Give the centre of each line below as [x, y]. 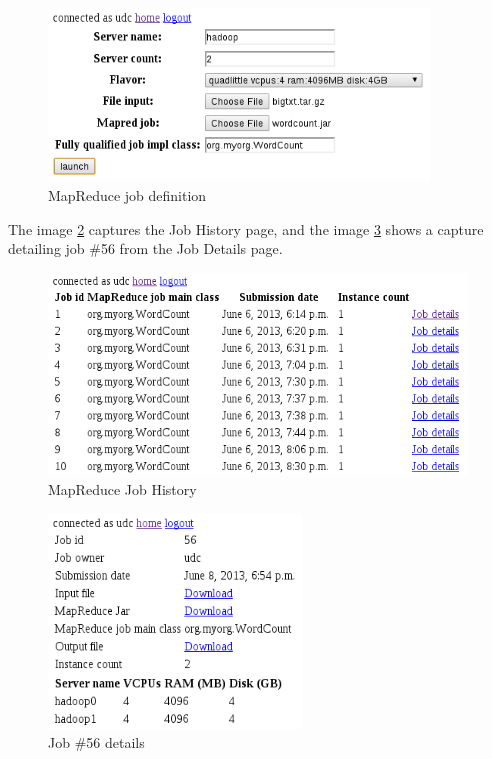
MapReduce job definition [127, 194]
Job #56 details [96, 742]
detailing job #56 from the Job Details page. [145, 248]
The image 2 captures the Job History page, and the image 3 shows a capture [246, 228]
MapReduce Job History [122, 489]
